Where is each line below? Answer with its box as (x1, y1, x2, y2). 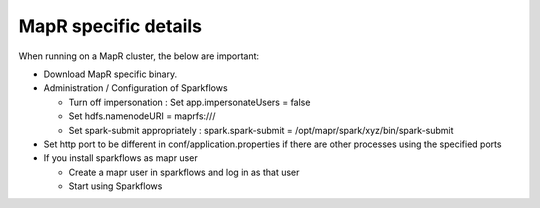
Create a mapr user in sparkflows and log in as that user (68, 166, 300, 178)
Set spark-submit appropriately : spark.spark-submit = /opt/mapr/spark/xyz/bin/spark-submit (68, 124, 454, 136)
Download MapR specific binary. (43, 68, 178, 80)
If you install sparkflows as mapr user (43, 152, 199, 164)
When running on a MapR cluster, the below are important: (18, 50, 260, 62)
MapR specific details (18, 15, 202, 37)
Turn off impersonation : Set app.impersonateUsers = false (68, 96, 311, 108)
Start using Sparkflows (68, 180, 163, 192)
